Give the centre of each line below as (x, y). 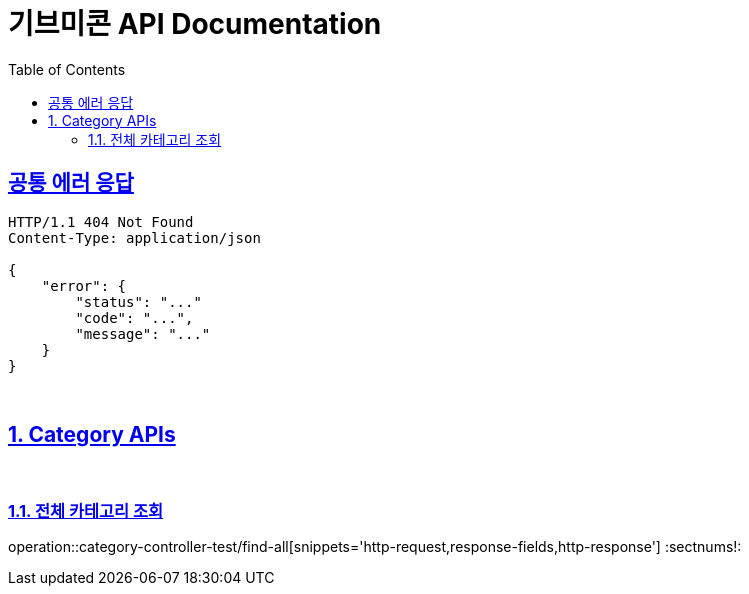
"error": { (84, 285)
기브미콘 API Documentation (195, 24)
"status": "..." (138, 301)
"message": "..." (143, 333)
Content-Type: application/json (134, 237)
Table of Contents (67, 69)
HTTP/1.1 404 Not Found (101, 221)
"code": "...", (134, 317)
